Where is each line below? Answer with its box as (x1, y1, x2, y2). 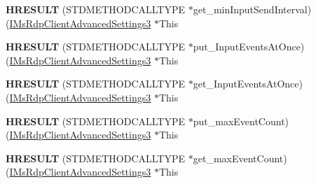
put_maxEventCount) (193, 113, 289, 128)
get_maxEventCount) (193, 150, 287, 165)
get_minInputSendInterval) (193, 2, 312, 16)
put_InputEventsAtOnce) (193, 39, 305, 54)
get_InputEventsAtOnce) (193, 76, 303, 91)
